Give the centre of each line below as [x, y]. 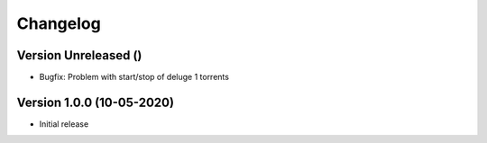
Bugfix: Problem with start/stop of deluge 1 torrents [134, 77]
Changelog [59, 23]
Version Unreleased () [79, 55]
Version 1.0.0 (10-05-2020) [96, 102]
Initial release [64, 124]
